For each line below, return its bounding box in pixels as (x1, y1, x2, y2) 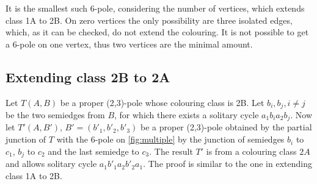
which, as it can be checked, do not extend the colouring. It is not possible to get (5, 26, 309, 38)
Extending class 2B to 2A (5, 67, 170, 86)
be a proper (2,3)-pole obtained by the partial (140, 121, 312, 133)
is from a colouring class (206, 144, 297, 157)
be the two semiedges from (5, 108, 105, 121)
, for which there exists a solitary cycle (114, 108, 259, 121)
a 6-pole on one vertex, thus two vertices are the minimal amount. (5, 37, 253, 50)
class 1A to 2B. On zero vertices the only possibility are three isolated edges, (5, 13, 293, 26)
